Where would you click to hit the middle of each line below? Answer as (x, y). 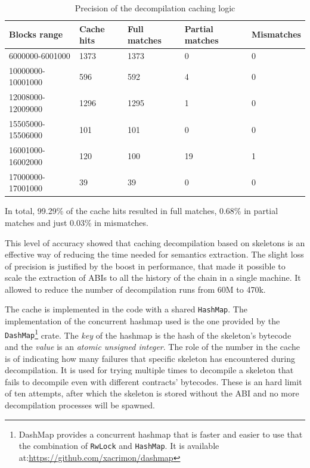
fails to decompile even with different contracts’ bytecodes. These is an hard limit (154, 381)
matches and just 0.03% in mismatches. (77, 222)
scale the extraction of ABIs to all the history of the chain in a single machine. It (153, 278)
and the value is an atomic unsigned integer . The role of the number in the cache (152, 347)
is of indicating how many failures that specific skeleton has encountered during (150, 358)
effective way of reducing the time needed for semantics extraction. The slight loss (154, 254)
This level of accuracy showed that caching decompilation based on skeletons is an (155, 242)
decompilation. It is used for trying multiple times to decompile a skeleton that (149, 370)
